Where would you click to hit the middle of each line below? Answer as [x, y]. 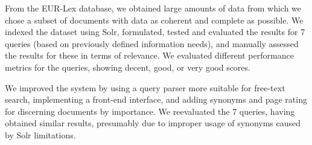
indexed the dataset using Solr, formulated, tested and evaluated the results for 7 [155, 32]
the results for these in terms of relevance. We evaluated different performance [149, 55]
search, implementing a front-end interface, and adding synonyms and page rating [156, 99]
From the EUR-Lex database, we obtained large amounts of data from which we [153, 8]
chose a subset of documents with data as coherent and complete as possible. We [154, 20]
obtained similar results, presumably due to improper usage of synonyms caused [153, 123]
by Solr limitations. [40, 134]
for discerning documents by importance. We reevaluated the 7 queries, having [150, 111]
